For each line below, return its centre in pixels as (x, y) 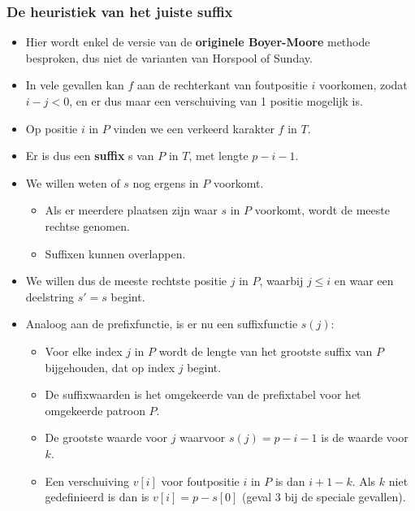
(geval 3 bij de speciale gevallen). (324, 497)
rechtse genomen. (87, 225)
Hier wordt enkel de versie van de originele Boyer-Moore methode (198, 42)
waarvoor (203, 437)
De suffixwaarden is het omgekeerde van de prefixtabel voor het (203, 394)
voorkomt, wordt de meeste (322, 210)
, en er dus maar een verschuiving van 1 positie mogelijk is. (216, 101)
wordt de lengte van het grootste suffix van (266, 351)
